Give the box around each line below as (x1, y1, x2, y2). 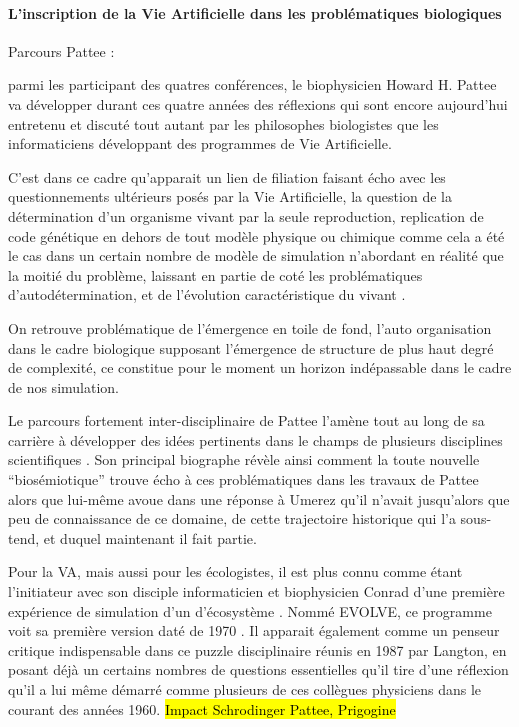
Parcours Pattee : (8, 40, 115, 61)
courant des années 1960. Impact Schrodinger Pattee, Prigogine (8, 698, 396, 719)
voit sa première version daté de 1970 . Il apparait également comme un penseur (8, 620, 500, 641)
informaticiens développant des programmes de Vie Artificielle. (8, 133, 392, 154)
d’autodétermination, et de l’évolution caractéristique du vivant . (8, 284, 406, 305)
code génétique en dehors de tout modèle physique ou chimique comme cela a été (8, 225, 505, 246)
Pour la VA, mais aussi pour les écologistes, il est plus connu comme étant (8, 561, 463, 582)
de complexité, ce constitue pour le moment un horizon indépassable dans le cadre (8, 357, 512, 378)
